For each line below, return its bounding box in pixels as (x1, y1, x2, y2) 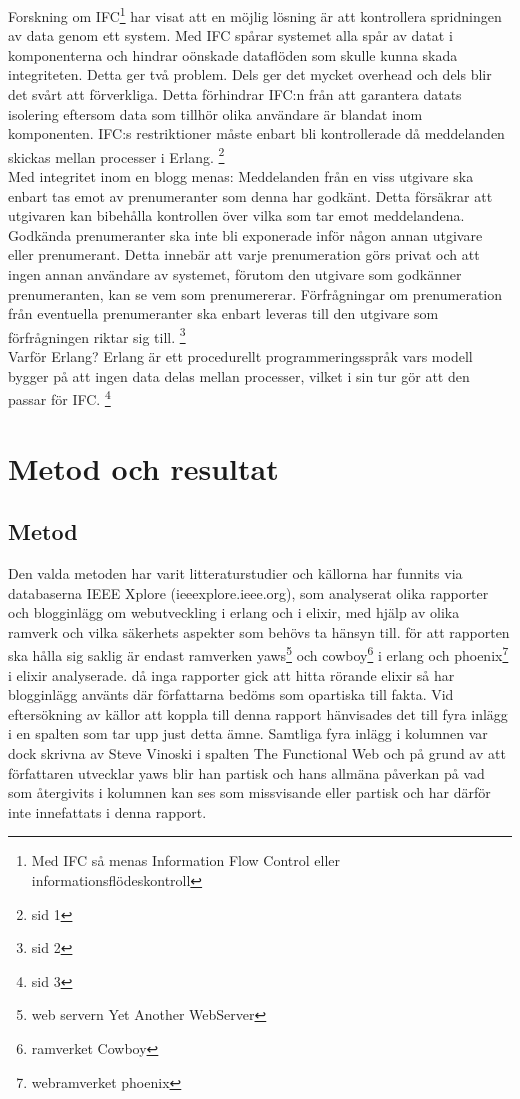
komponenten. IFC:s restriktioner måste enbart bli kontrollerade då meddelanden (8, 123, 505, 144)
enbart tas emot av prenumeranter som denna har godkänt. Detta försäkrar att (8, 185, 493, 206)
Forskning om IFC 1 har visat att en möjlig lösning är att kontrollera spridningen (8, 3, 502, 26)
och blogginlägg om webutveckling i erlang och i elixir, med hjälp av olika (8, 602, 460, 623)
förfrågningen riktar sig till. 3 (8, 323, 186, 347)
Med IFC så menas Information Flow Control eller (31, 850, 341, 871)
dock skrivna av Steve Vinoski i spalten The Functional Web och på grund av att (8, 743, 506, 764)
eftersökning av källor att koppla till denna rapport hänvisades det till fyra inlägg (8, 703, 508, 724)
